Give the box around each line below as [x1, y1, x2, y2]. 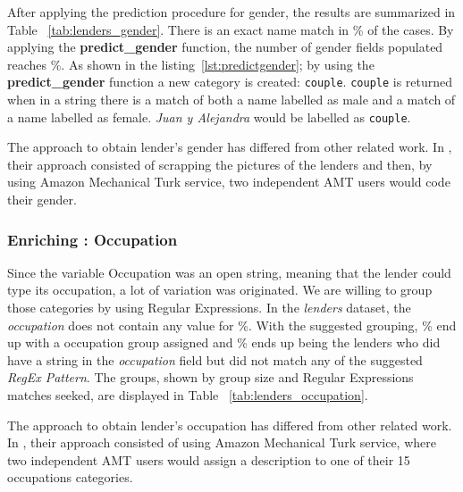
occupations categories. [7, 468, 133, 487]
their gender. [7, 190, 77, 209]
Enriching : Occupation [7, 228, 178, 250]
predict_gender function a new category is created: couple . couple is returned [7, 72, 453, 91]
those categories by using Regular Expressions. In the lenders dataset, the [7, 298, 411, 317]
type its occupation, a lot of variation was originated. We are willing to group [7, 280, 433, 299]
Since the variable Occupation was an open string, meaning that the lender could [7, 263, 451, 281]
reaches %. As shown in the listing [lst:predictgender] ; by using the [7, 54, 375, 73]
